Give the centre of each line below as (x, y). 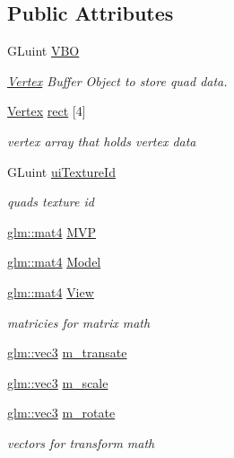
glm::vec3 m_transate (67, 352)
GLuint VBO (43, 51)
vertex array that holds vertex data (102, 141)
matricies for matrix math (79, 322)
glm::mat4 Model (54, 262)
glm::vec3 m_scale (58, 382)
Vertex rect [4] (47, 111)
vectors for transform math (81, 442)
